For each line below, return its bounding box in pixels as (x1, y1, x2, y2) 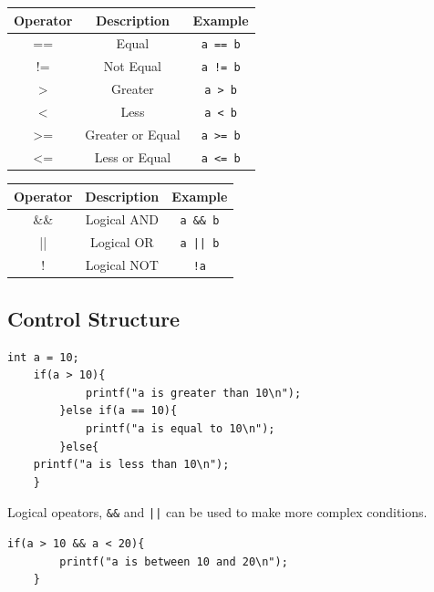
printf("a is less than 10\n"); (33, 458, 230, 472)
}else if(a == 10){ (59, 404, 178, 418)
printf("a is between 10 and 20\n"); (59, 555, 288, 568)
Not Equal (103, 57, 162, 76)
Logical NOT (85, 255, 159, 275)
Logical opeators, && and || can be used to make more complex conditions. (7, 503, 428, 522)
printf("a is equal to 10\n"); (85, 421, 275, 435)
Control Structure (7, 304, 181, 332)
